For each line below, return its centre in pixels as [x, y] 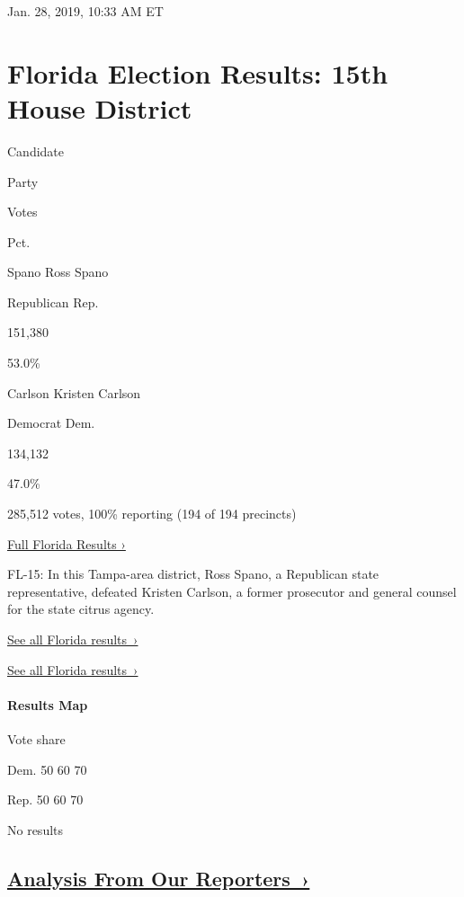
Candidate [36, 151]
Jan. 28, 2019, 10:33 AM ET [85, 11]
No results [36, 829]
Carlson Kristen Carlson [74, 392]
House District [100, 107]
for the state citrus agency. [81, 609]
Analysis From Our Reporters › [159, 878]
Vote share [36, 738]
